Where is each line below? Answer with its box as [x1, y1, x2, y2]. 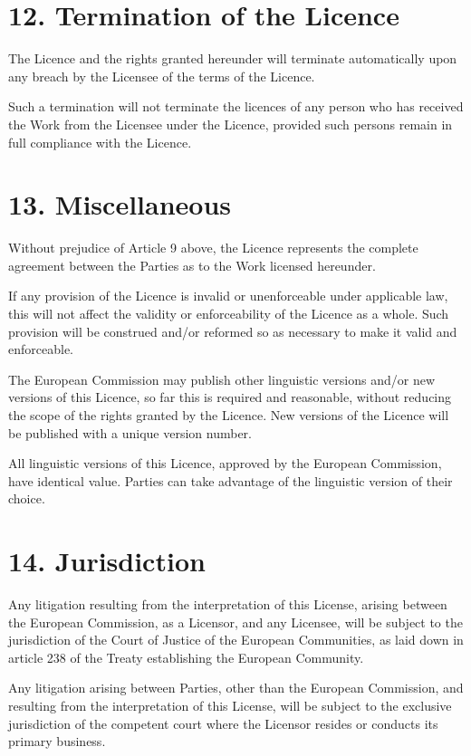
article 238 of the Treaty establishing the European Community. [8, 647, 364, 666]
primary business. [8, 732, 106, 751]
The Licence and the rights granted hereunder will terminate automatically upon [8, 49, 457, 68]
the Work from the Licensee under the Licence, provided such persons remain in [8, 114, 453, 133]
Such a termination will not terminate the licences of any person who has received [8, 97, 464, 116]
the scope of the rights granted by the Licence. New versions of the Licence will [8, 405, 449, 424]
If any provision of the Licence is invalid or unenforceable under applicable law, [8, 286, 448, 305]
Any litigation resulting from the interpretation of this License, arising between [8, 595, 447, 614]
